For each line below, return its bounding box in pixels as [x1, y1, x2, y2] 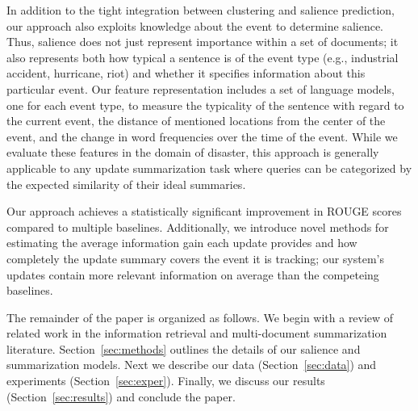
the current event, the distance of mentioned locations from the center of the [6, 112, 386, 129]
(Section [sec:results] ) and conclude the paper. [6, 388, 236, 405]
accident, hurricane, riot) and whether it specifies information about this [6, 65, 366, 82]
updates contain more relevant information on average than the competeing [6, 266, 379, 283]
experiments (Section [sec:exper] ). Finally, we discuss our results [6, 372, 325, 389]
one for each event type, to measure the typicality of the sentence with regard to [6, 96, 404, 113]
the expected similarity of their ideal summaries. [6, 175, 246, 192]
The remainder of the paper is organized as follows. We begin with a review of [6, 308, 394, 325]
